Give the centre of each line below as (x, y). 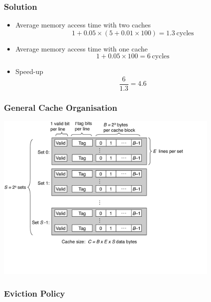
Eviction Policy (35, 293)
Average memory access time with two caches (83, 25)
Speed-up (29, 71)
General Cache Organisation (61, 107)
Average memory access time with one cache (82, 48)
